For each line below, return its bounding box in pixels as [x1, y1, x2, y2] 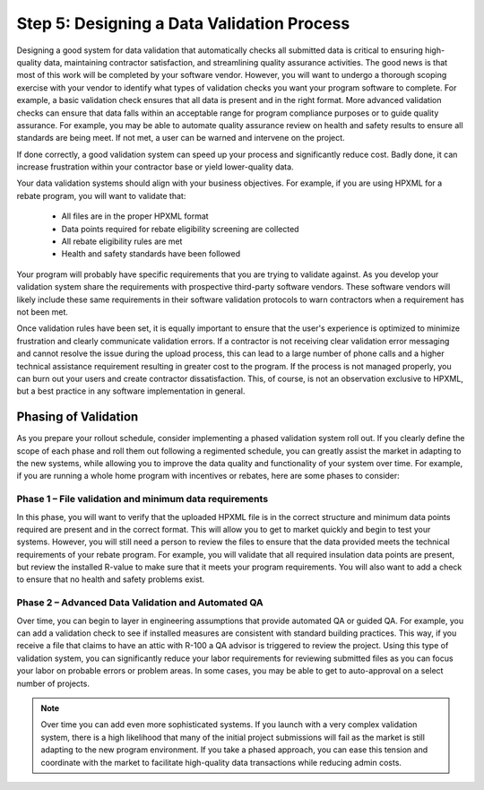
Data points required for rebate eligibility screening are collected [61, 223, 299, 234]
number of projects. [16, 678, 90, 689]
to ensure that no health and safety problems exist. [16, 574, 205, 585]
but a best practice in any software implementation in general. [16, 386, 246, 396]
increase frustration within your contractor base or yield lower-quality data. [16, 161, 295, 172]
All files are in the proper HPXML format [61, 211, 210, 221]
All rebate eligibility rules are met [61, 236, 183, 247]
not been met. [16, 306, 69, 317]
